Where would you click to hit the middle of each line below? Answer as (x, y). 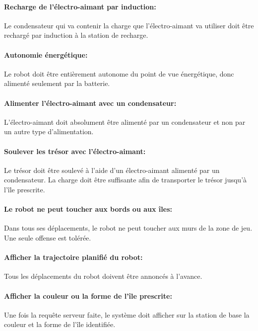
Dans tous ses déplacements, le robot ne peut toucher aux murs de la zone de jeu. (128, 228)
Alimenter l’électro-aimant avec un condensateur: (90, 103)
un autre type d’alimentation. (49, 131)
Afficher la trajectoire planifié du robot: (73, 257)
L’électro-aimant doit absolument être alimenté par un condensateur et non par (125, 122)
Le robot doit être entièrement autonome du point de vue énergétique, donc (119, 73)
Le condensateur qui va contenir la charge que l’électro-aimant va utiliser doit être (129, 25)
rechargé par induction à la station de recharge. (76, 35)
